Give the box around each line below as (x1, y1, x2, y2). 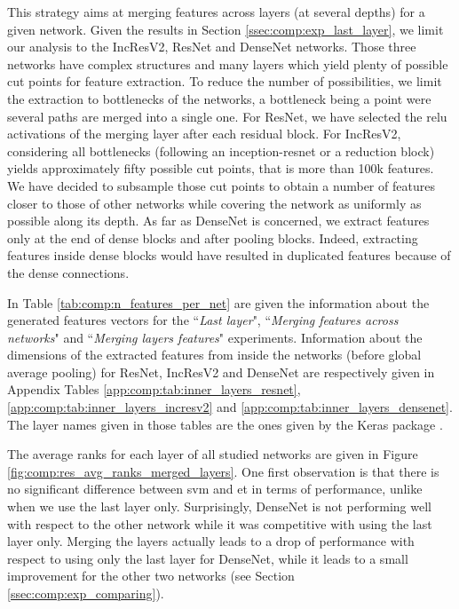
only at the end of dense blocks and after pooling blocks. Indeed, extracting (7, 228, 418, 247)
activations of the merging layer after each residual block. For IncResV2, (7, 124, 401, 143)
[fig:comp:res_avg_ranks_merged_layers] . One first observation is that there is (7, 462, 439, 480)
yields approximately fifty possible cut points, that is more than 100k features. (7, 159, 434, 178)
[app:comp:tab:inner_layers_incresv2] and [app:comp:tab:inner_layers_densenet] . (7, 398, 453, 416)
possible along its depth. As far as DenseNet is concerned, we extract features (7, 211, 430, 230)
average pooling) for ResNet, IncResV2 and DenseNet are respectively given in (7, 362, 435, 381)
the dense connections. (7, 263, 130, 281)
